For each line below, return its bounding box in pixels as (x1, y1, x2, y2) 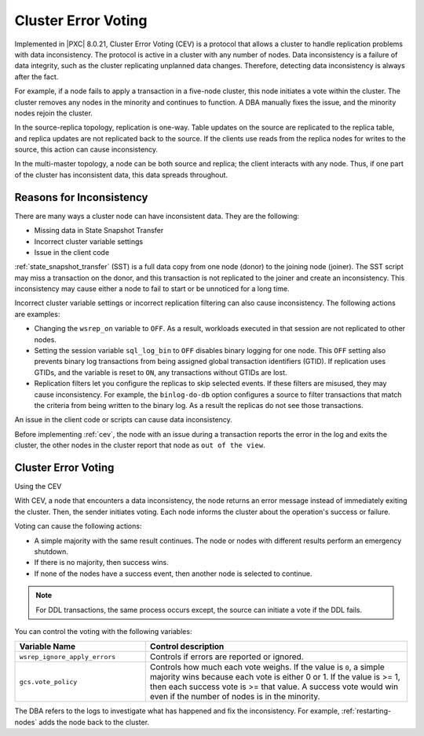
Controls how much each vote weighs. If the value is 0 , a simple (149, 661, 385, 672)
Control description (149, 641, 225, 652)
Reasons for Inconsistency (14, 191, 148, 204)
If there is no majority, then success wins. (34, 558, 169, 567)
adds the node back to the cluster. (38, 717, 149, 727)
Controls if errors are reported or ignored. (149, 651, 304, 662)
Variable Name (19, 641, 76, 652)
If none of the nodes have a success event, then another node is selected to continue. (34, 569, 313, 578)
